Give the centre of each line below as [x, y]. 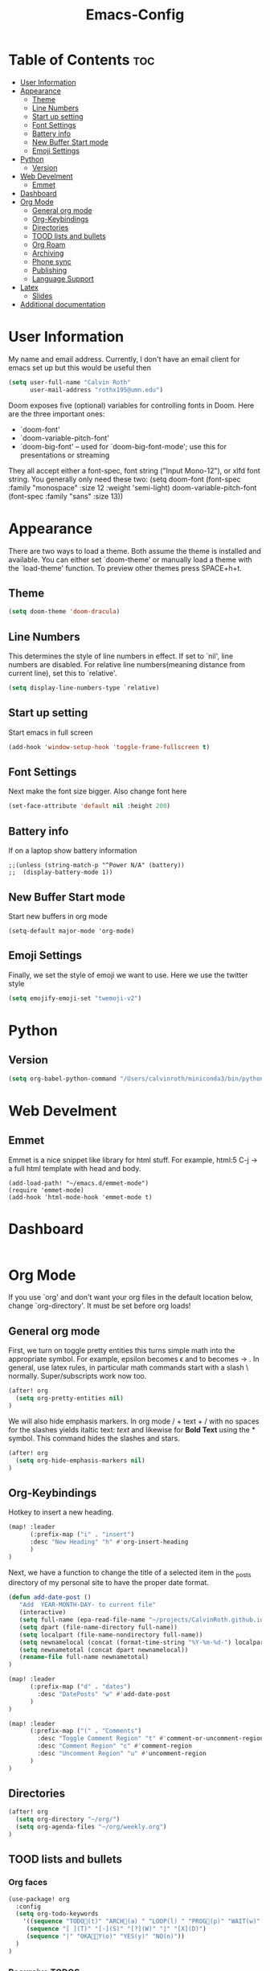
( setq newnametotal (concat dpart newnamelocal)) [104, 1649]
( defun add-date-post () [50, 1597]
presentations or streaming [65, 455]
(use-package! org [39, 1899]
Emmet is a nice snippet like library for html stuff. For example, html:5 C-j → [133, 1160]
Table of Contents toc [82, 60]
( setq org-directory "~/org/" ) [68, 1819]
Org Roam [49, 244]
